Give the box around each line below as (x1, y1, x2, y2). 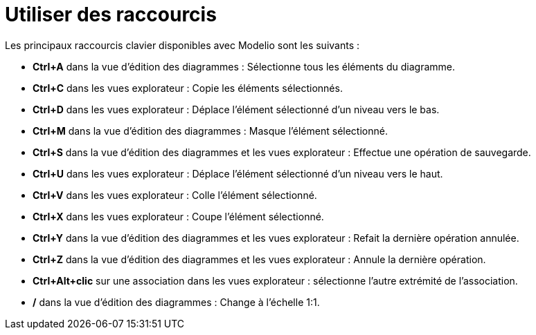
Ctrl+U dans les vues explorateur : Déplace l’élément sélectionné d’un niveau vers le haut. (33, 167, 443, 180)
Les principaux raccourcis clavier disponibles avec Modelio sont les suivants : (5, 39, 360, 51)
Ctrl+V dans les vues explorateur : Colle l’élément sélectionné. (33, 189, 317, 201)
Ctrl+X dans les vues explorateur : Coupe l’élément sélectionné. (33, 210, 324, 222)
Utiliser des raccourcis (5, 3, 217, 26)
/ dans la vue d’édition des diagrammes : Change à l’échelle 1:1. (33, 296, 320, 308)
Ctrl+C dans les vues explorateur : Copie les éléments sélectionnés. (33, 82, 343, 94)
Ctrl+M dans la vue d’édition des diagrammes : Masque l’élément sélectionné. (33, 124, 388, 137)
